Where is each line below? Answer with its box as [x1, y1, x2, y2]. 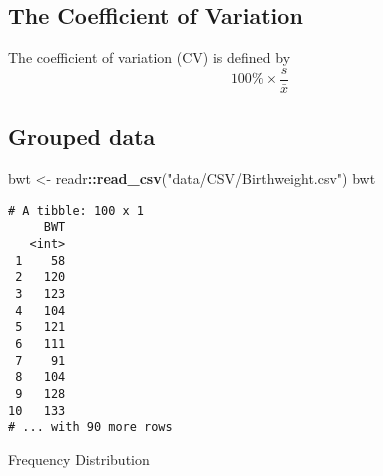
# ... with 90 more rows [8, 420, 173, 435]
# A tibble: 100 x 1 [8, 203, 145, 218]
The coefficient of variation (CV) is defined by [8, 47, 291, 68]
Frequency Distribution [8, 448, 150, 469]
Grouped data [8, 121, 156, 152]
